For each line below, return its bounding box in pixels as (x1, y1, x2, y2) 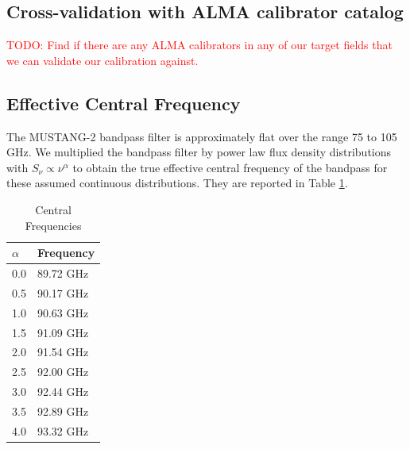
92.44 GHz (37, 383, 89, 400)
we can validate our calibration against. (6, 52, 199, 68)
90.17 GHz (37, 284, 89, 301)
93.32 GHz (37, 422, 89, 439)
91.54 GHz (37, 343, 89, 360)
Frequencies (25, 217, 82, 233)
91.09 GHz (37, 324, 89, 340)
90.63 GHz (37, 304, 89, 320)
